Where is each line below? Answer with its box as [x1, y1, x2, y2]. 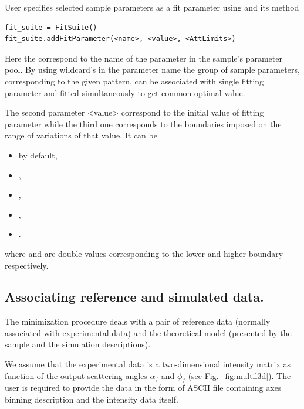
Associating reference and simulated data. [5, 288, 264, 306]
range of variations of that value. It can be [5, 129, 157, 141]
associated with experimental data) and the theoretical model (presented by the [5, 326, 292, 339]
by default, [18, 148, 58, 161]
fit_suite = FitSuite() [5, 23, 97, 32]
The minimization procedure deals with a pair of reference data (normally [5, 315, 271, 327]
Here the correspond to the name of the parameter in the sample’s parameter [5, 52, 282, 64]
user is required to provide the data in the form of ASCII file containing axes [5, 381, 282, 394]
